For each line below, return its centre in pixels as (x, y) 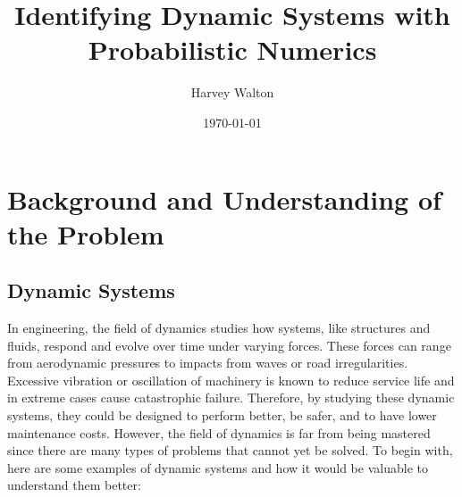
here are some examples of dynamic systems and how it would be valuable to (218, 467)
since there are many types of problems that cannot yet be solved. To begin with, (230, 450)
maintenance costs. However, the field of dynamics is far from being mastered (219, 432)
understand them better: (74, 485)
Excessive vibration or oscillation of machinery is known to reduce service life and (231, 380)
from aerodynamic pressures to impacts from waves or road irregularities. (208, 363)
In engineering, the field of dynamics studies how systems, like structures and (219, 328)
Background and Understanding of (224, 199)
